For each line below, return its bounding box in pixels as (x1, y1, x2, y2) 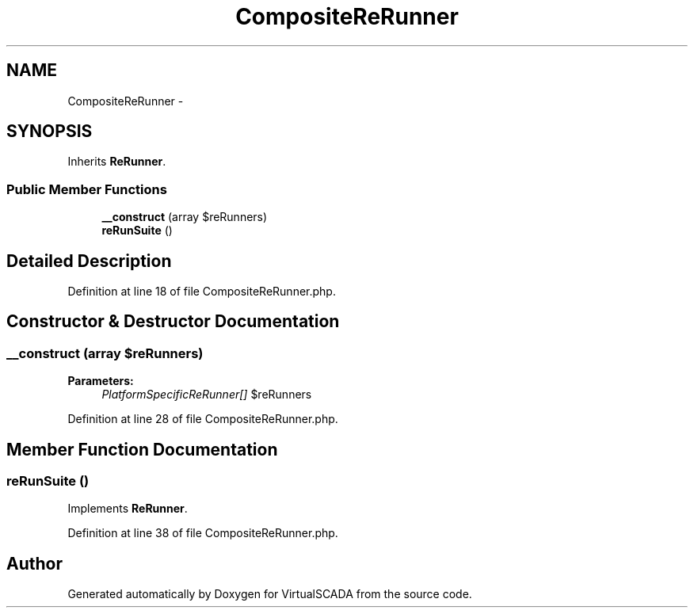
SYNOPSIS (6, 121, 93, 142)
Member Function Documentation (6, 439, 278, 460)
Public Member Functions (6, 181, 167, 197)
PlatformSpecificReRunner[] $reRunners (101, 387, 312, 402)
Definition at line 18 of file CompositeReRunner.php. (67, 284, 336, 299)
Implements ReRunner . (67, 501, 188, 516)
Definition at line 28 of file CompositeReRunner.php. (67, 412, 338, 426)
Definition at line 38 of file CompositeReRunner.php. (67, 526, 338, 540)
